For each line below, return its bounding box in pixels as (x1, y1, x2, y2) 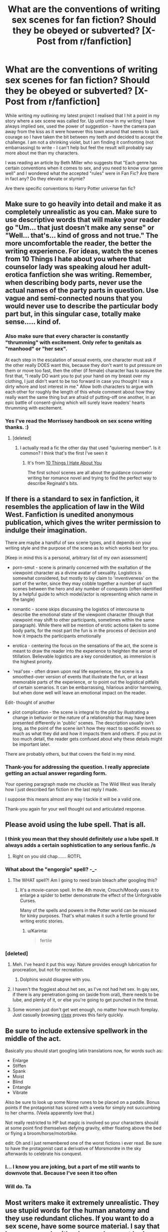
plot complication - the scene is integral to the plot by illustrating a (12, 709, 149, 715)
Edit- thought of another (5, 699, 55, 705)
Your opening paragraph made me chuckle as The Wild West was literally (5, 781, 156, 787)
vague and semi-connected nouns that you (5, 294, 142, 302)
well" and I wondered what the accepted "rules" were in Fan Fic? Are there (5, 170, 159, 176)
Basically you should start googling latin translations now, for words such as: (5, 1048, 163, 1054)
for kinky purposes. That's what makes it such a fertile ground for (19, 913, 155, 919)
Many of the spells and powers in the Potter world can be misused (19, 907, 156, 913)
